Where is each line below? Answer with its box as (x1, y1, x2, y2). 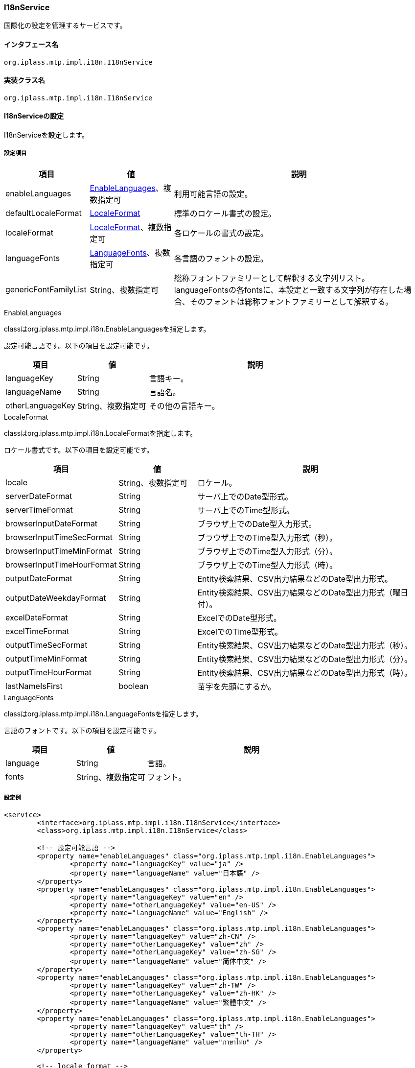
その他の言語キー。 (149, 401, 220, 411)
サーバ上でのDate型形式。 (197, 491, 293, 501)
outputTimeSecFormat (5, 640, 88, 650)
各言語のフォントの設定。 (174, 253, 268, 263)
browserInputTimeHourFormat (5, 559, 117, 570)
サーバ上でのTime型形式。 (197, 505, 294, 515)
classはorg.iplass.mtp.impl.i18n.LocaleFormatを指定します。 (4, 428, 197, 437)
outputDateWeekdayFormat (5, 593, 106, 603)
